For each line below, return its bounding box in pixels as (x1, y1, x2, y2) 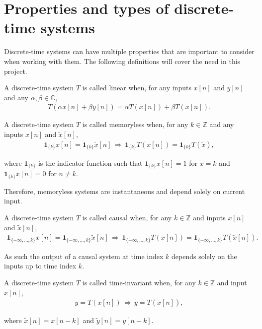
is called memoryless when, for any (82, 119, 188, 130)
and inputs (193, 212, 226, 223)
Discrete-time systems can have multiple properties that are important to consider (4, 46, 255, 57)
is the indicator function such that (38, 157, 143, 168)
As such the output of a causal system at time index (4, 251, 164, 261)
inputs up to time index (4, 261, 77, 271)
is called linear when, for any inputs (82, 82, 191, 93)
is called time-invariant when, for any (82, 277, 196, 287)
